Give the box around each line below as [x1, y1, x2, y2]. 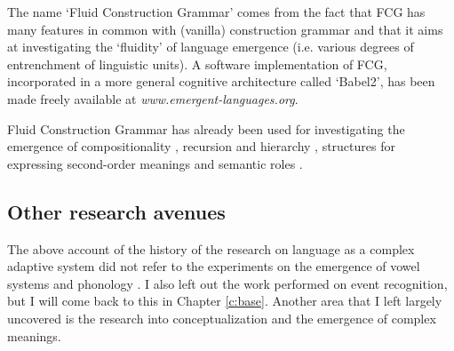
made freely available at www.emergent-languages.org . [7, 89, 299, 108]
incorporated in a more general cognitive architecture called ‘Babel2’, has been [7, 72, 435, 91]
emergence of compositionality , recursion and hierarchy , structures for [7, 137, 395, 156]
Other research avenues [7, 197, 226, 225]
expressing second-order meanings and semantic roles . [7, 154, 303, 172]
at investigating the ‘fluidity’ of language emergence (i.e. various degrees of [7, 37, 414, 56]
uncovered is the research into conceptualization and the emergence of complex [7, 308, 436, 327]
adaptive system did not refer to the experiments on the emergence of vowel [7, 257, 420, 275]
